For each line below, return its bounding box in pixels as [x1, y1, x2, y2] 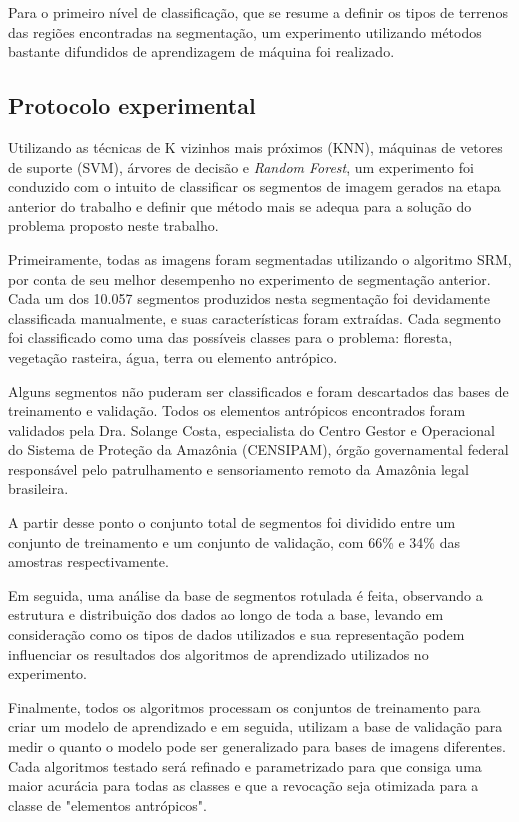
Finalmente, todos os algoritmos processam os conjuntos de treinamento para [8, 696, 481, 717]
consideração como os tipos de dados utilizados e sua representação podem [8, 624, 465, 645]
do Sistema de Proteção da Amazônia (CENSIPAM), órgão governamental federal [8, 439, 509, 460]
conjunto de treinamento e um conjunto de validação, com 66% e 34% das [8, 531, 460, 552]
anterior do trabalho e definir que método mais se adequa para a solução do [8, 195, 472, 216]
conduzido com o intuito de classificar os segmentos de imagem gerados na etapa [8, 176, 501, 197]
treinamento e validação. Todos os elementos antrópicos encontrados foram [8, 400, 466, 421]
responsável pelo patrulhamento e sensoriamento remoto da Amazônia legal [8, 458, 469, 479]
